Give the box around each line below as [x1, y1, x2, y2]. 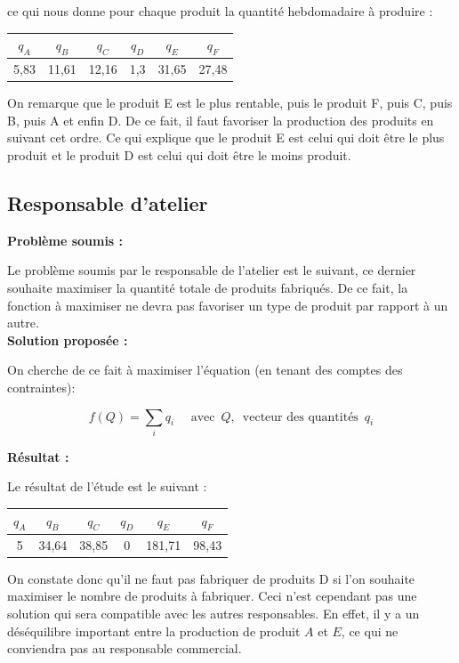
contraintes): [7, 377, 76, 396]
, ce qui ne [341, 621, 399, 640]
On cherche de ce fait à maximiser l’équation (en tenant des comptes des [7, 360, 403, 379]
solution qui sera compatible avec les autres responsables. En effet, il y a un [7, 603, 420, 622]
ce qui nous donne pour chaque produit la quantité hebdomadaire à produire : [7, 2, 433, 20]
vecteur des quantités [242, 410, 358, 424]
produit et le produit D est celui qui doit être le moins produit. [7, 146, 351, 165]
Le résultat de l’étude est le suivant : [7, 477, 207, 496]
